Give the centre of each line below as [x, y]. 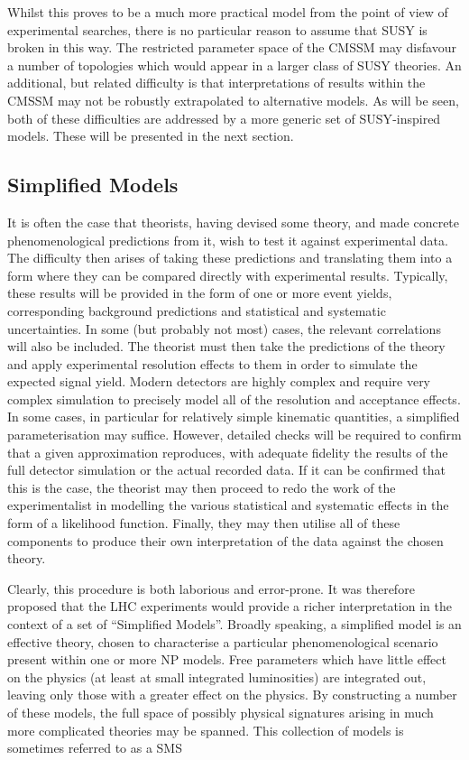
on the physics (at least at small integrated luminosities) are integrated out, [217, 677]
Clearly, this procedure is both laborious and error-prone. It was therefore [211, 588]
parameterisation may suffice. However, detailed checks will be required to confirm [234, 435]
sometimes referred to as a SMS [95, 748]
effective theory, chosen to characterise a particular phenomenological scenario [223, 641]
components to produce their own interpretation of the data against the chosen [225, 540]
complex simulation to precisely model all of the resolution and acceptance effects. [234, 399]
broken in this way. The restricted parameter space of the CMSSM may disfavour [232, 47]
